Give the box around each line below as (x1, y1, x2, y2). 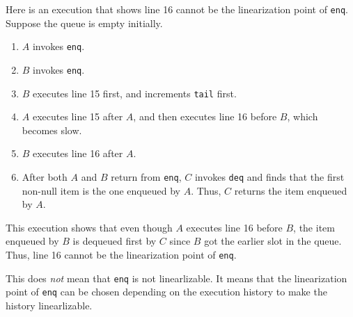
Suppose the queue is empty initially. (6, 15, 163, 30)
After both (22, 170, 68, 184)
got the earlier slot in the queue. (204, 234, 342, 248)
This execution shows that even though (6, 220, 173, 234)
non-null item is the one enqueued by (22, 183, 180, 197)
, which (287, 109, 318, 124)
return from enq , (111, 170, 182, 184)
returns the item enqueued (234, 183, 347, 197)
